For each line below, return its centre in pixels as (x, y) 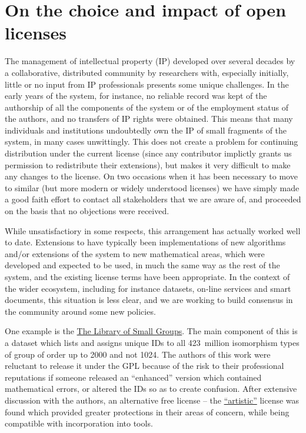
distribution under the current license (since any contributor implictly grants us (148, 153)
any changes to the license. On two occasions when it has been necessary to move (151, 176)
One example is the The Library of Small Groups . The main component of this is (151, 331)
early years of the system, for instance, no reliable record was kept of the (136, 96)
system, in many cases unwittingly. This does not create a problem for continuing (152, 141)
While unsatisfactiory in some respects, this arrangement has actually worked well (153, 230)
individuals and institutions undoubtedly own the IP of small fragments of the (146, 130)
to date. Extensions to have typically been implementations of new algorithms (145, 242)
